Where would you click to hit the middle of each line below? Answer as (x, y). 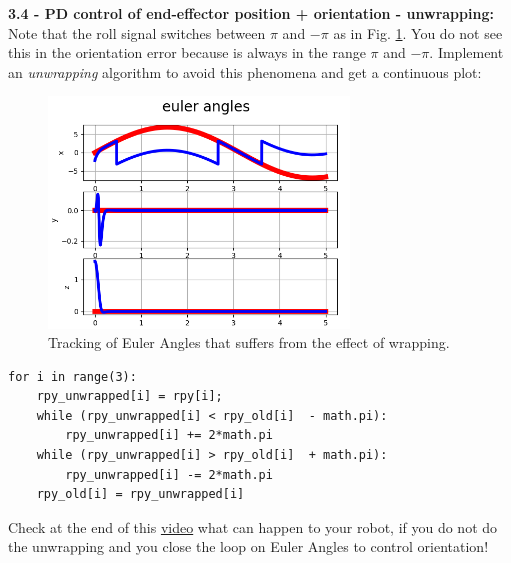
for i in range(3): (72, 376)
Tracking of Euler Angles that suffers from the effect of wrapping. (249, 342)
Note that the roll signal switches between (137, 32)
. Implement (466, 52)
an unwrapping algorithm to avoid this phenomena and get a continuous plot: (245, 71)
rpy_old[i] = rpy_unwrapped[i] (140, 494)
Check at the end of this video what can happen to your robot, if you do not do (253, 526)
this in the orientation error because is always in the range (187, 52)
